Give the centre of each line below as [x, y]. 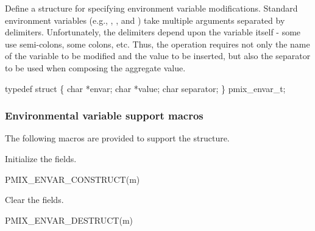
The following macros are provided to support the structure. [117, 138]
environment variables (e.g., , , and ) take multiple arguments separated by [145, 20]
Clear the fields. [34, 200]
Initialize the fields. [41, 158]
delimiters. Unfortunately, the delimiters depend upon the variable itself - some [153, 32]
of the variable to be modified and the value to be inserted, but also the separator [158, 56]
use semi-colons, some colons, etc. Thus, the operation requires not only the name [157, 44]
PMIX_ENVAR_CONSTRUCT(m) [73, 179]
